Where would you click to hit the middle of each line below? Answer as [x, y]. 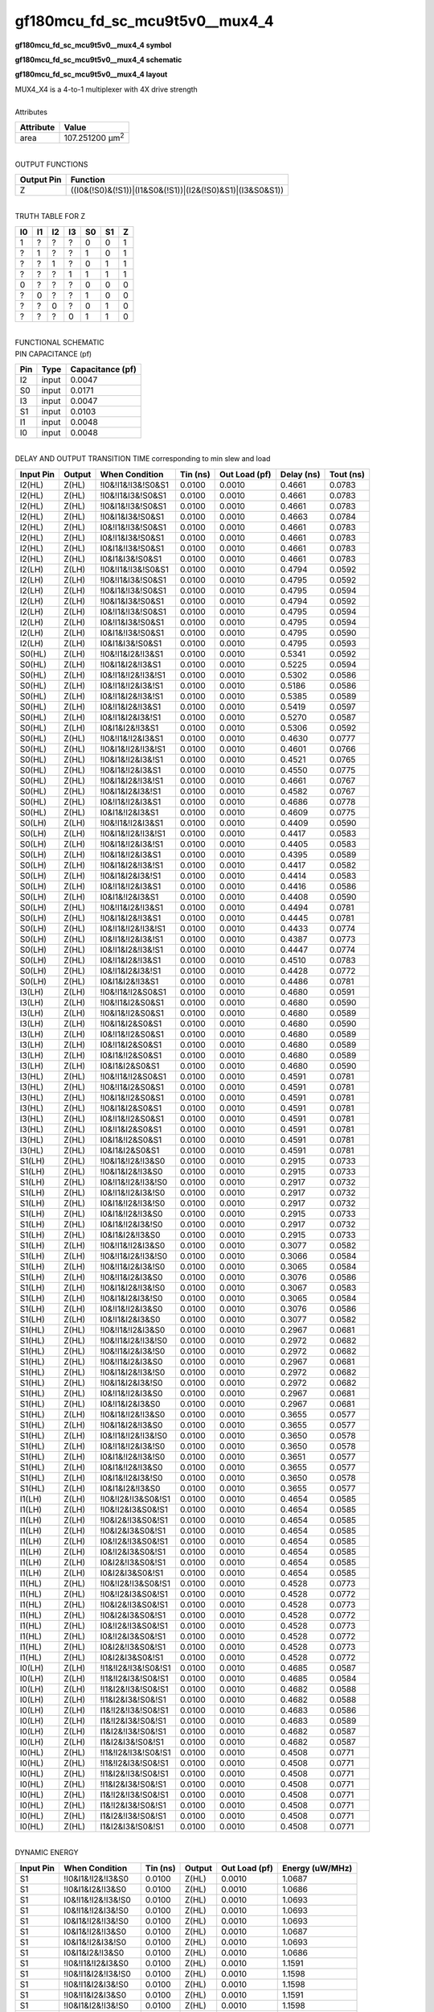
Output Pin [41, 179]
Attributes [31, 112]
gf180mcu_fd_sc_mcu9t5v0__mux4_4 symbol [93, 45]
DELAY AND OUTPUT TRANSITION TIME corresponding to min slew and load [143, 459]
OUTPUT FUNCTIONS [51, 164]
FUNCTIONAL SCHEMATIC [59, 343]
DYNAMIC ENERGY [47, 1853]
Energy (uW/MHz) [317, 1868]
